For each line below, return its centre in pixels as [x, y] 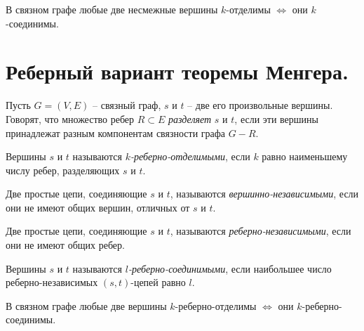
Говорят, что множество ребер [70, 118]
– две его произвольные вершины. [260, 105]
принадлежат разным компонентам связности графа [116, 132]
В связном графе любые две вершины [86, 305]
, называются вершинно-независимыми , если [264, 194]
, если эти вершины [276, 118]
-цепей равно [158, 282]
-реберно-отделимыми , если [190, 156]
